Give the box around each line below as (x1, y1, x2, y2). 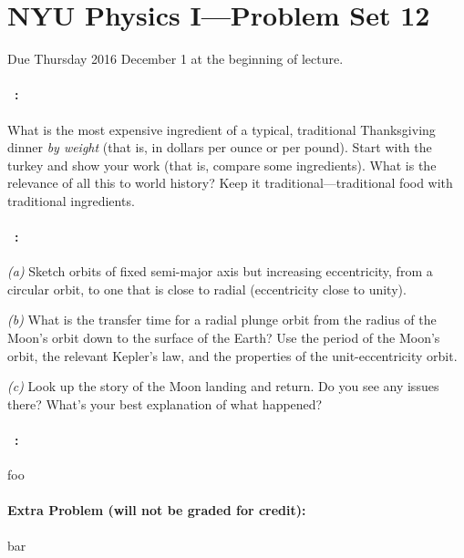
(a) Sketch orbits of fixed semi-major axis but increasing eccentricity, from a (7, 262, 433, 281)
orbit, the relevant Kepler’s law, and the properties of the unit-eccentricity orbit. (7, 346, 458, 365)
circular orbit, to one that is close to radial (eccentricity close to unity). (7, 279, 407, 298)
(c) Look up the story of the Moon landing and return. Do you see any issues (7, 377, 439, 396)
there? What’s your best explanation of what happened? (7, 394, 323, 413)
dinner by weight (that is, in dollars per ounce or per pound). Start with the (7, 138, 432, 157)
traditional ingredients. (7, 191, 135, 210)
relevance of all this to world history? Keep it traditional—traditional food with (7, 173, 453, 192)
